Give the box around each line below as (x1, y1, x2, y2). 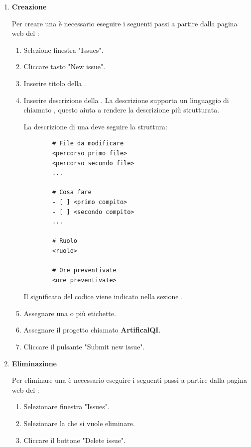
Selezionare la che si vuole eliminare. (23, 418, 135, 428)
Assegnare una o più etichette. (23, 308, 116, 318)
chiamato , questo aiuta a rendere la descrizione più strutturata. (23, 105, 220, 115)
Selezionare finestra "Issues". (23, 401, 110, 412)
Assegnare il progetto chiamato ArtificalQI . (23, 325, 161, 335)
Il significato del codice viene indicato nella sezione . (23, 291, 183, 302)
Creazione (11, 1, 47, 11)
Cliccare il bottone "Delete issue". (23, 435, 126, 445)
